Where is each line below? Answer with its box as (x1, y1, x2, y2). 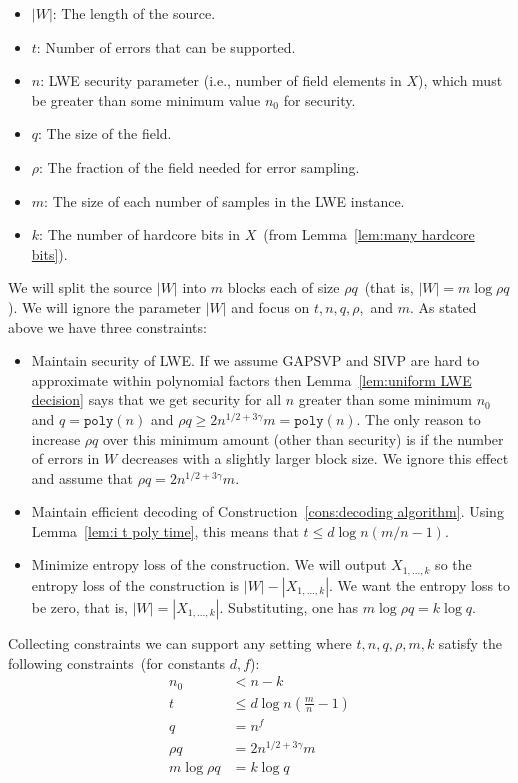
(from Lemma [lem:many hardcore (263, 224, 475, 245)
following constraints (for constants (8, 652, 226, 673)
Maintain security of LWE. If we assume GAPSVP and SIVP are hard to (31, 350, 480, 371)
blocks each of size (227, 277, 340, 298)
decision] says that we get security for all (31, 389, 282, 410)
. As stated (409, 296, 477, 317)
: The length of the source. (52, 3, 216, 23)
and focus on (231, 296, 310, 317)
